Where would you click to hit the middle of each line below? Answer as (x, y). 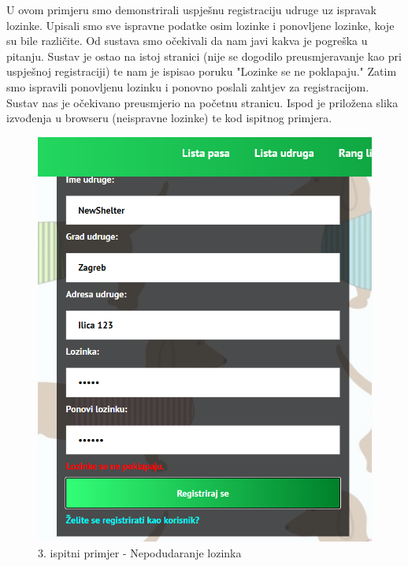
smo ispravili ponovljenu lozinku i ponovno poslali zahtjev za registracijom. (188, 86)
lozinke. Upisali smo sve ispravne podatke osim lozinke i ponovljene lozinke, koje (200, 25)
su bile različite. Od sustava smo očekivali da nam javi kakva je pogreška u (187, 41)
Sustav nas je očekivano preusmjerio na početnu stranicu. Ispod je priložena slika (202, 102)
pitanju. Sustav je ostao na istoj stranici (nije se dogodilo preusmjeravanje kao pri (204, 56)
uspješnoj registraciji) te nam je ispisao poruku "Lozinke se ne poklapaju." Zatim (202, 71)
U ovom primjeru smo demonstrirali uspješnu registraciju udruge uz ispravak (191, 9)
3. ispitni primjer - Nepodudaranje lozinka (140, 552)
